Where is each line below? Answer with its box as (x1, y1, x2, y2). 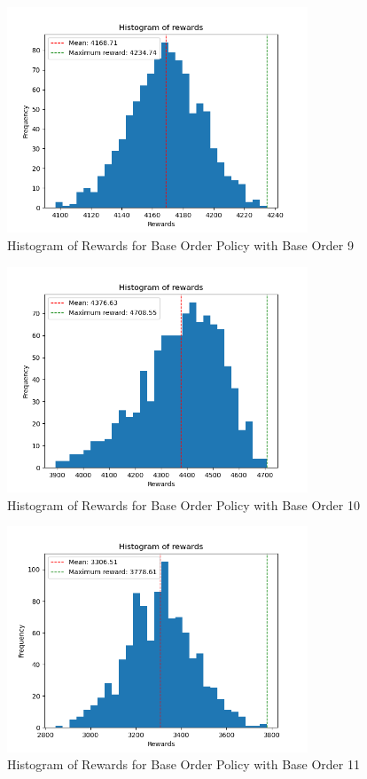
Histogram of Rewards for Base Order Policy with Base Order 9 (7, 235, 354, 254)
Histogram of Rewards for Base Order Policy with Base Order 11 (7, 755, 360, 774)
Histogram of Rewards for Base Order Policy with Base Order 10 (7, 495, 360, 514)
